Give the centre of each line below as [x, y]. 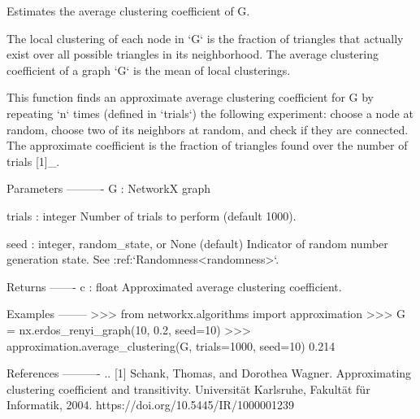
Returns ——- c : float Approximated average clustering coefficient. [174, 286]
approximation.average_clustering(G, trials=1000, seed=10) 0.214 [171, 345]
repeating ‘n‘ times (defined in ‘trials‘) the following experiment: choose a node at [210, 113]
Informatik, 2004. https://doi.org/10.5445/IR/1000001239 [150, 405]
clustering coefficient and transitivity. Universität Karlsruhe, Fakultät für [188, 388]
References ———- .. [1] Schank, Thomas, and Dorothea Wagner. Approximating [209, 373]
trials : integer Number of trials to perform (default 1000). [152, 215]
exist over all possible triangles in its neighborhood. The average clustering [193, 54]
